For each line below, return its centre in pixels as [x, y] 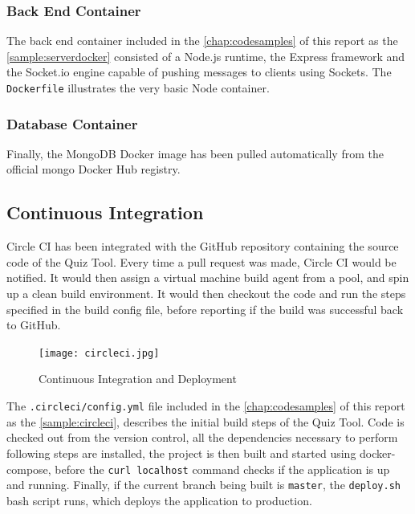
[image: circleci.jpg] [99, 353]
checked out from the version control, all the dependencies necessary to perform [202, 437]
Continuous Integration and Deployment [138, 379]
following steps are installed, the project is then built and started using [181, 453]
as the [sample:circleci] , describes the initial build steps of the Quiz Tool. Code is [205, 421]
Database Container [72, 123]
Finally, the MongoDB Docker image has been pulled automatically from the [195, 153]
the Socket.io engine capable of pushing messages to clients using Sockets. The [199, 72]
